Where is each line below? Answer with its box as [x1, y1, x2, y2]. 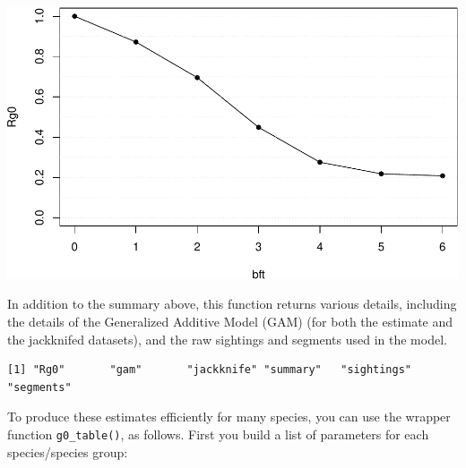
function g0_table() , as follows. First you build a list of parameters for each [7, 424, 429, 443]
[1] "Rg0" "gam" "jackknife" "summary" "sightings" [7, 363, 412, 377]
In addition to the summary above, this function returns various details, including [7, 294, 457, 313]
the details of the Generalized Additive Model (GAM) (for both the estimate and [7, 312, 453, 331]
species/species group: [7, 442, 128, 461]
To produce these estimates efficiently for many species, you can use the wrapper [7, 407, 451, 426]
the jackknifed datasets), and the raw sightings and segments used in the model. [7, 329, 447, 348]
